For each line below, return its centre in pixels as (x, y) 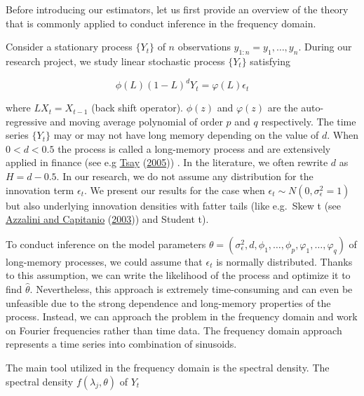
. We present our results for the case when (174, 190)
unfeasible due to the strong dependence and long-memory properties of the (168, 302)
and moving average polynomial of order (136, 121)
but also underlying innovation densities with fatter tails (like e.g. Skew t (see (174, 205)
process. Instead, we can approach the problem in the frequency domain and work (182, 316)
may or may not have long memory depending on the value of (186, 135)
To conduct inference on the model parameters (106, 244)
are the (283, 108)
